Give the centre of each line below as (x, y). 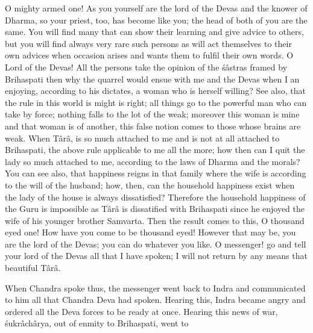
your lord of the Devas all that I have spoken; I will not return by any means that (156, 256)
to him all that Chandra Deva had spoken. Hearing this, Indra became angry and (155, 300)
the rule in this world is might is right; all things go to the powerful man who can (156, 102)
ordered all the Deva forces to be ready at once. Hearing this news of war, (141, 311)
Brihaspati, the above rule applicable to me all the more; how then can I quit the (155, 150)
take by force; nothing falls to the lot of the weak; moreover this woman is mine (152, 114)
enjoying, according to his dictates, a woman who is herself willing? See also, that (155, 91)
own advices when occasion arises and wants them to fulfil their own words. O (149, 55)
